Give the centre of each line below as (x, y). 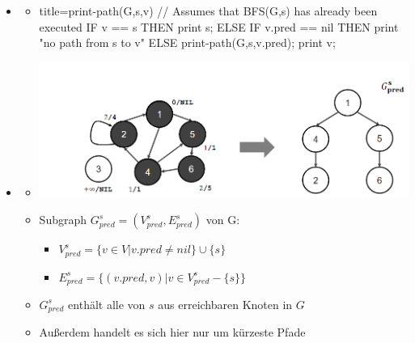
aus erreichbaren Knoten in (225, 304)
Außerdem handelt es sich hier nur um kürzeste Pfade (172, 332)
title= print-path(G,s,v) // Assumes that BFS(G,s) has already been (208, 11)
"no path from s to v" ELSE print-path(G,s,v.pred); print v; (187, 42)
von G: (223, 220)
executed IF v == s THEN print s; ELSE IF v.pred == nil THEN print (219, 26)
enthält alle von (107, 304)
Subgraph (63, 220)
